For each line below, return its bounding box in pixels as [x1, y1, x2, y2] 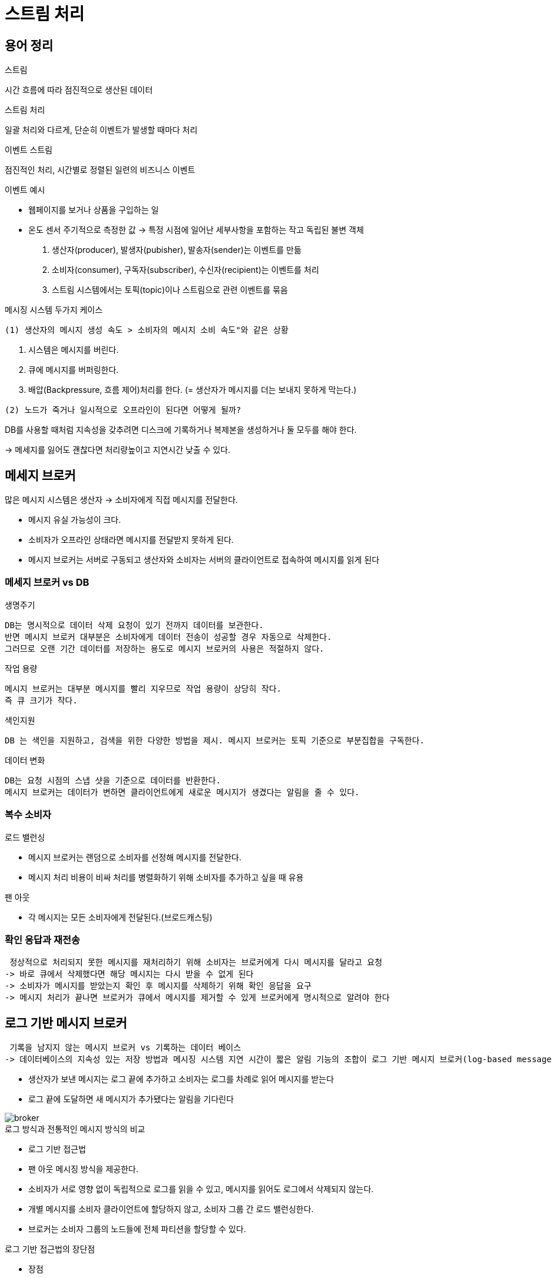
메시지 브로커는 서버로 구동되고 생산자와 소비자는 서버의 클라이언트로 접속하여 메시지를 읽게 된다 [28, 555, 380, 565]
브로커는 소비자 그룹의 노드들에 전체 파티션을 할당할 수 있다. [28, 1224, 246, 1234]
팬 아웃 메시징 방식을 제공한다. [28, 1164, 139, 1174]
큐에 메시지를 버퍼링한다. [28, 365, 119, 375]
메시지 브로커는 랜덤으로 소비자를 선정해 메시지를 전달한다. [28, 852, 242, 862]
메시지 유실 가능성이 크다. [28, 515, 121, 525]
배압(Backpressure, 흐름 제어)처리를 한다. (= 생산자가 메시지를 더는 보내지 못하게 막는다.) [28, 385, 357, 395]
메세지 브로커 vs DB [5, 576, 89, 589]
